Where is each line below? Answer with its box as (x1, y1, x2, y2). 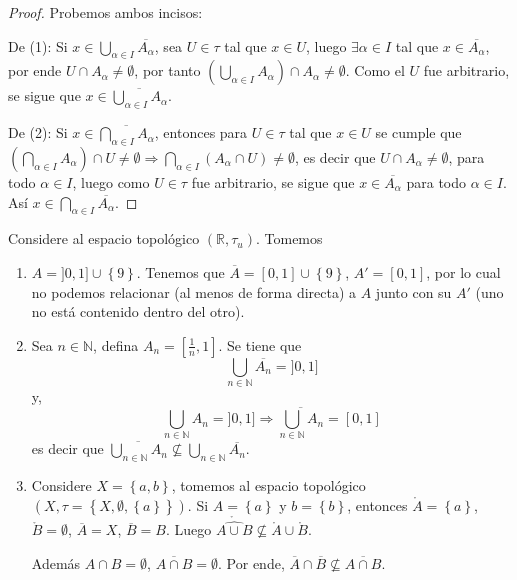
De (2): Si (8, 122, 68, 143)
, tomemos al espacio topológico (171, 475, 366, 496)
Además (31, 552, 81, 573)
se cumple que (375, 122, 462, 143)
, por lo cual (426, 261, 501, 282)
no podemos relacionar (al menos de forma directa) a (31, 281, 357, 302)
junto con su (375, 281, 452, 302)
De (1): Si (8, 35, 68, 56)
